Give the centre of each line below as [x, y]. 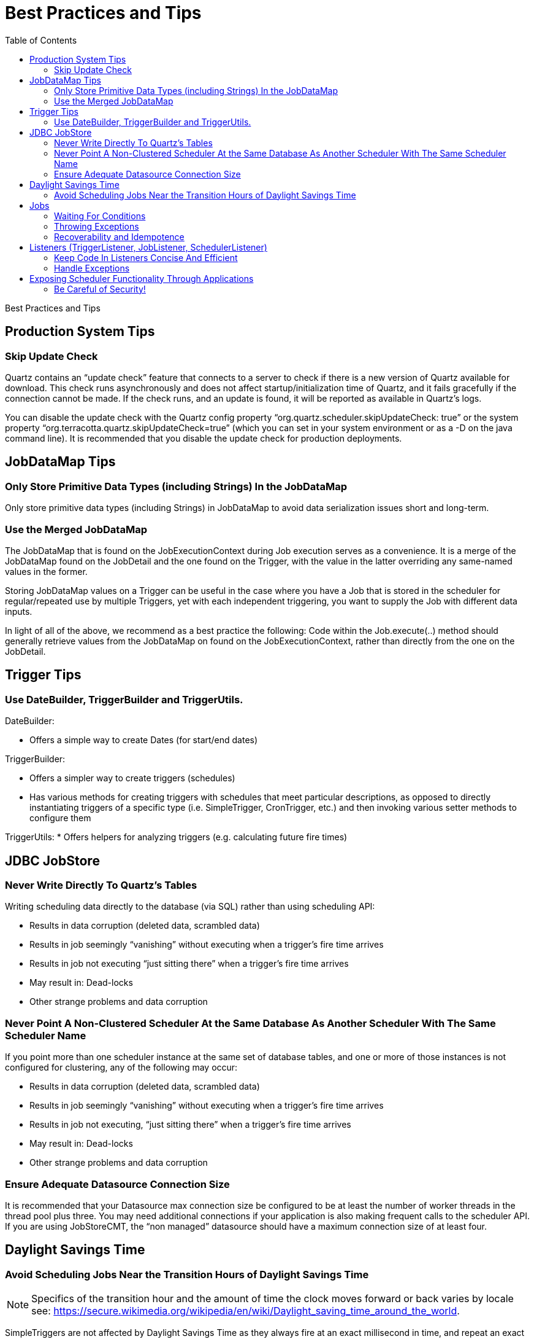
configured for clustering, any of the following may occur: [121, 1068]
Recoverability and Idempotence [119, 236]
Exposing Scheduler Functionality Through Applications [142, 278]
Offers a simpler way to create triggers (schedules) [132, 778]
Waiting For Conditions [100, 216]
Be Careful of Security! [100, 289]
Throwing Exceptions [97, 226]
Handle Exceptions [92, 268]
